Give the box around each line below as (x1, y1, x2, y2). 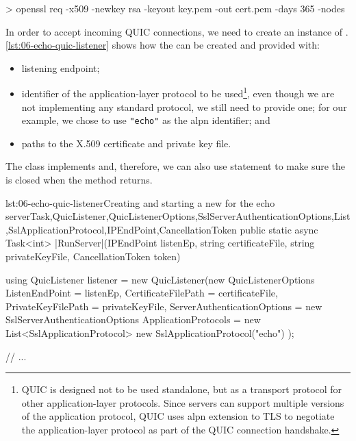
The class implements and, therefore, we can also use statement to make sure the (5, 159, 345, 173)
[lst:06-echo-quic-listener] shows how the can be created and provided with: (5, 38, 320, 52)
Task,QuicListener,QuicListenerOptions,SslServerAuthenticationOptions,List (29, 209, 351, 223)
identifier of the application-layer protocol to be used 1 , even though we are (21, 84, 335, 101)
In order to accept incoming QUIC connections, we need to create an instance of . (5, 24, 348, 38)
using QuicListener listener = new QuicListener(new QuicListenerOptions (5, 272, 315, 286)
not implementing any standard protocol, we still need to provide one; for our (21, 99, 347, 114)
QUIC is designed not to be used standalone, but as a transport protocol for (21, 382, 342, 396)
